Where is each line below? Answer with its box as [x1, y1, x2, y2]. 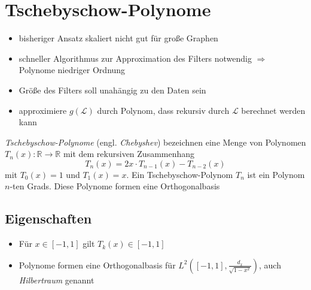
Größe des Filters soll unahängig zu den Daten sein [19, 83, 206, 96]
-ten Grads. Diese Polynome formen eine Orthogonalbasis [10, 180, 220, 192]
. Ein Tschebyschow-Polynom [126, 168, 233, 180]
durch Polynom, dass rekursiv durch [97, 104, 230, 116]
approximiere [19, 104, 67, 116]
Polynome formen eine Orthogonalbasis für [19, 258, 176, 271]
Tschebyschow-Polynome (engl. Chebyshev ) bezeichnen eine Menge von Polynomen [5, 135, 306, 148]
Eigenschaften [5, 209, 92, 228]
